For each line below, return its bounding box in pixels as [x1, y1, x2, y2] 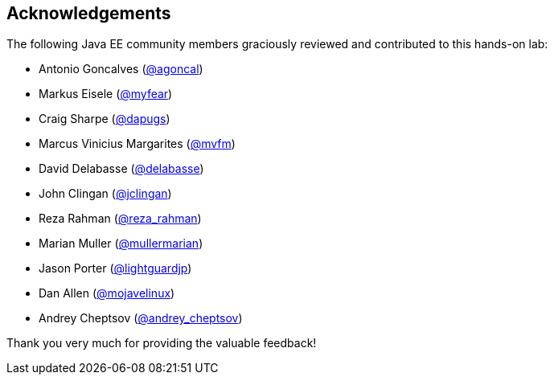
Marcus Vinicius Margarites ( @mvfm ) [39, 137, 236, 151]
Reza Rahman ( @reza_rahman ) [39, 211, 202, 226]
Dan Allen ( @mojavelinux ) [39, 286, 175, 301]
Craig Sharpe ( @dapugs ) [39, 112, 170, 126]
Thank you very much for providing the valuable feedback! [6, 336, 317, 350]
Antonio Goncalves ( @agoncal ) [39, 62, 203, 76]
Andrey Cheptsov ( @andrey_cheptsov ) [39, 311, 243, 326]
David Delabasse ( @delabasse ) [39, 162, 204, 176]
